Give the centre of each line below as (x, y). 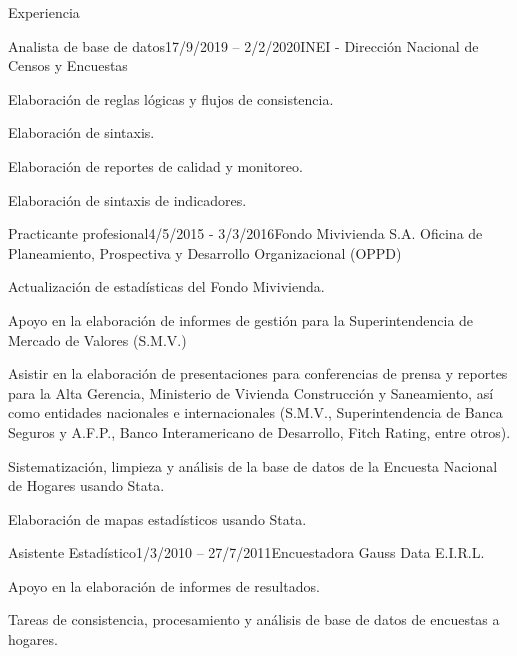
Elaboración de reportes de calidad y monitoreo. (155, 165)
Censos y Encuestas (68, 65)
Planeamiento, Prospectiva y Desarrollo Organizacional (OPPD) (205, 252)
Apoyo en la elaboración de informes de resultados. (164, 585)
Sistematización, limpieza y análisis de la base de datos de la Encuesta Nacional (253, 465)
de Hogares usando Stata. (86, 485)
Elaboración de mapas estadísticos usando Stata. (157, 518)
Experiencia (44, 12)
